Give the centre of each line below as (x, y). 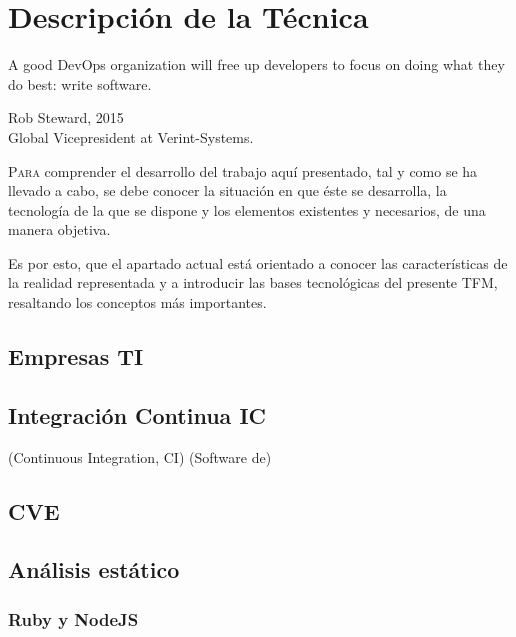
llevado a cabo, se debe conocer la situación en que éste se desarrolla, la (227, 190)
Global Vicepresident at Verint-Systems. (131, 136)
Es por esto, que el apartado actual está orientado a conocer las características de (258, 262)
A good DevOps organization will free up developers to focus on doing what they (256, 64)
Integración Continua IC (137, 414)
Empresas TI (76, 356)
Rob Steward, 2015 (66, 117)
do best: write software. (80, 83)
